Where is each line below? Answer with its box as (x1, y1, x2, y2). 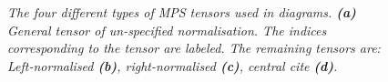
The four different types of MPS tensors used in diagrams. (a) (7, 3, 356, 21)
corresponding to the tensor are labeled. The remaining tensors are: (7, 38, 381, 57)
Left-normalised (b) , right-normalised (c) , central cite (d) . (7, 56, 338, 75)
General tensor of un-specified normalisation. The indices (7, 20, 327, 39)
